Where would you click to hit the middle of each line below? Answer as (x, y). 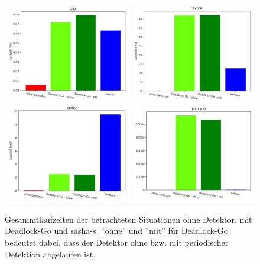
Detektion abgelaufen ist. (50, 254)
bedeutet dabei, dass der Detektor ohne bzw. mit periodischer (117, 242)
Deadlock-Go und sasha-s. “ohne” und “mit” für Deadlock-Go (116, 231)
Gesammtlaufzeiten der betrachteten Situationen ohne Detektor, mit (129, 219)
